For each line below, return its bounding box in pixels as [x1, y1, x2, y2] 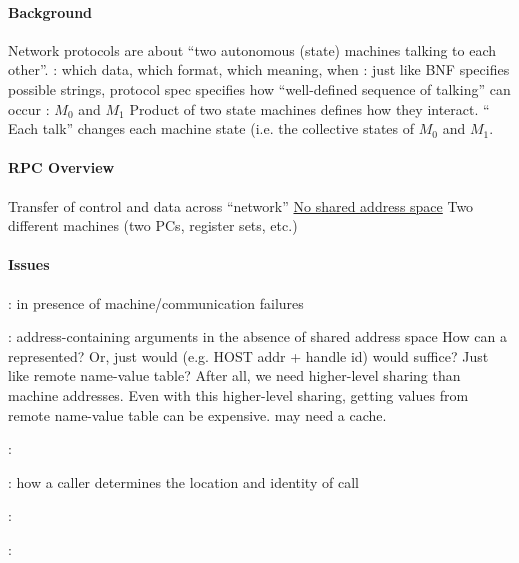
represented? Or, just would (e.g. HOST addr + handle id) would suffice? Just [8, 345, 489, 366]
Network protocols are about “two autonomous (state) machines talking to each [8, 39, 497, 60]
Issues [8, 254, 50, 275]
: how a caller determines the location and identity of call [8, 471, 359, 492]
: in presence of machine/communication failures [8, 292, 304, 313]
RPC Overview [8, 157, 115, 178]
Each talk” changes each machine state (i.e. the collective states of [8, 118, 415, 139]
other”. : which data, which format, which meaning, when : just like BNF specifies [8, 59, 510, 80]
